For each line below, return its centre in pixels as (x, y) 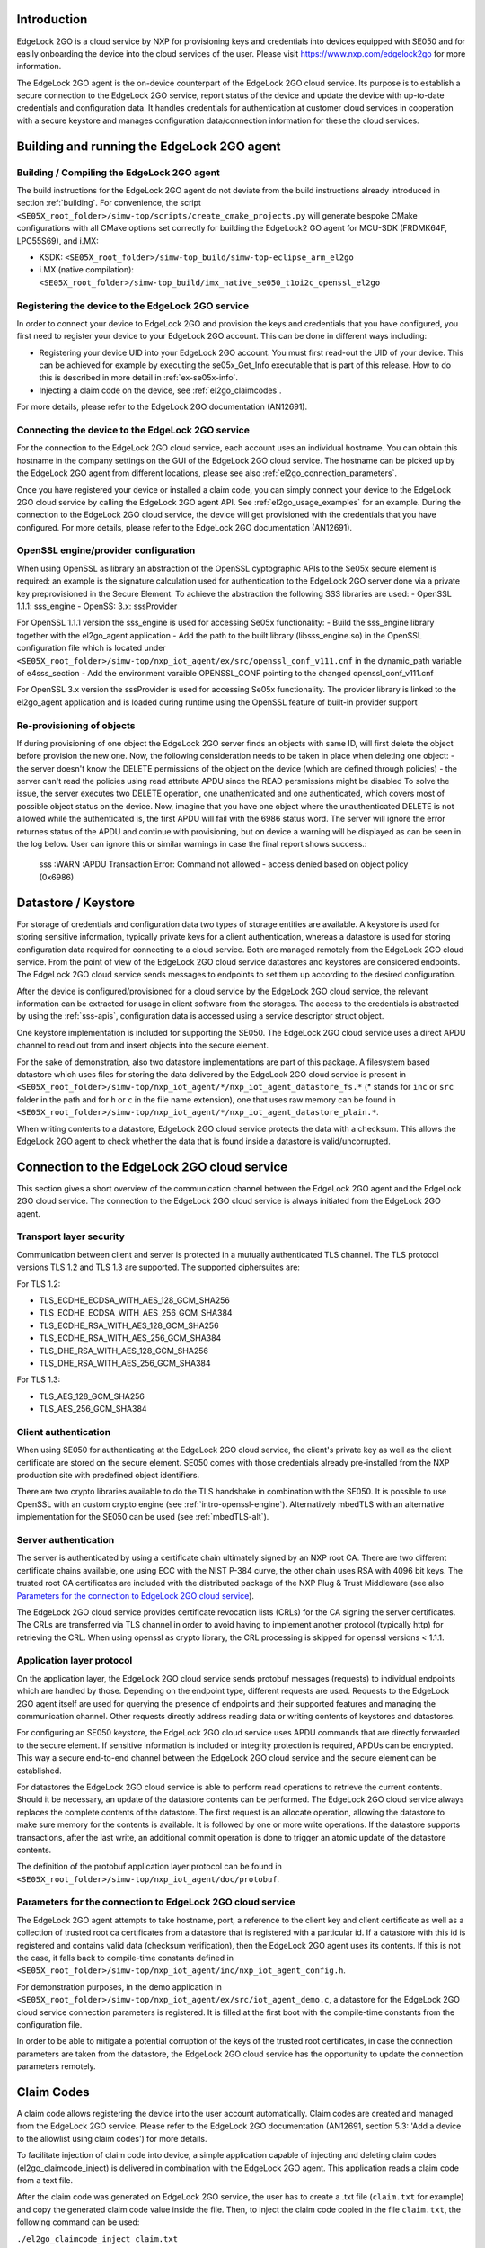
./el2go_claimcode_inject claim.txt (97, 2239)
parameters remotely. (56, 2066)
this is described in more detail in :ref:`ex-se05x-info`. (138, 378)
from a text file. (45, 2180)
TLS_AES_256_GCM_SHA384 (93, 1409)
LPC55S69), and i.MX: (57, 241)
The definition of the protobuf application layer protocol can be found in (149, 1867)
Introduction (52, 19)
